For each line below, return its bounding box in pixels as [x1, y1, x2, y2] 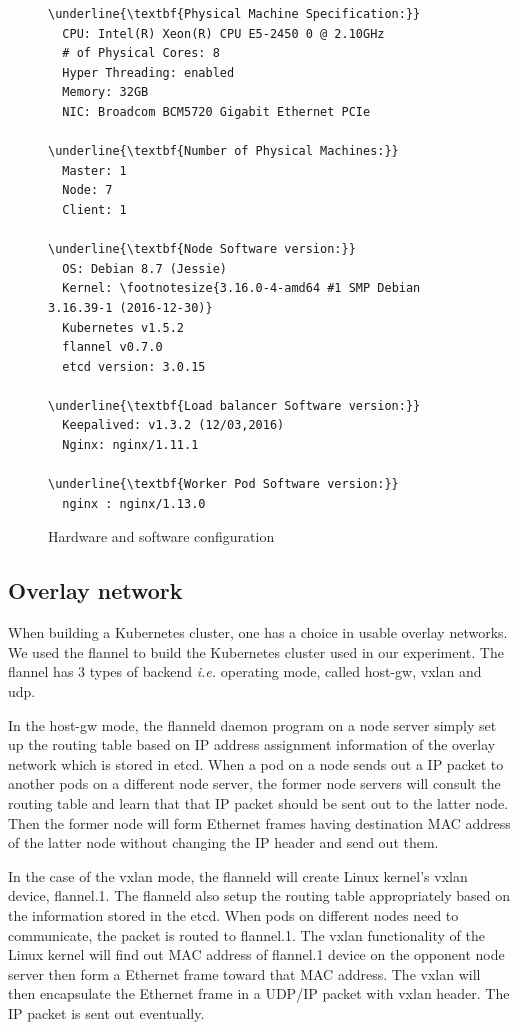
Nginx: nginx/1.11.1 [62, 438, 199, 453]
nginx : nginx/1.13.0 [62, 496, 206, 511]
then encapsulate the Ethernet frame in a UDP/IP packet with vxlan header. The [8, 983, 510, 1004]
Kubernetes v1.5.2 [62, 320, 185, 335]
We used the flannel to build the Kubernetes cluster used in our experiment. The [8, 641, 504, 662]
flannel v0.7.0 [62, 340, 163, 355]
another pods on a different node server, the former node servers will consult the [8, 773, 501, 794]
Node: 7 [62, 183, 113, 198]
